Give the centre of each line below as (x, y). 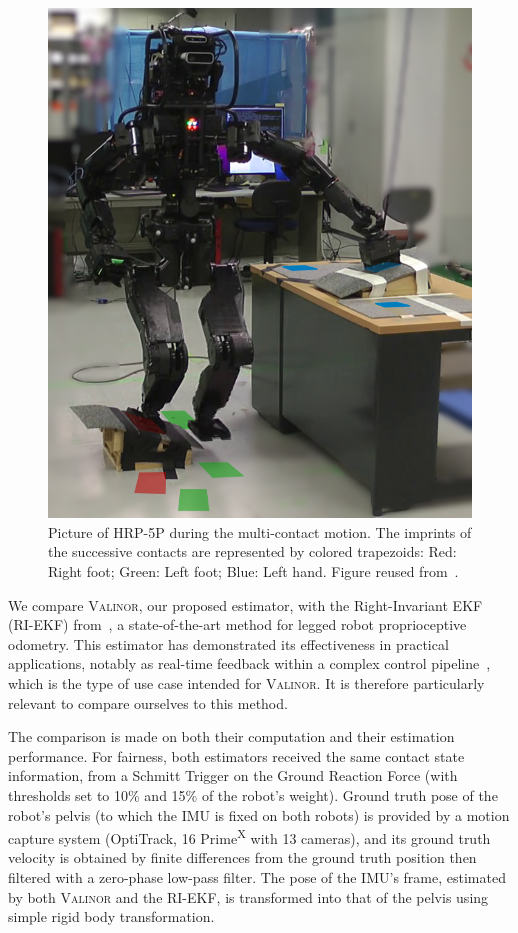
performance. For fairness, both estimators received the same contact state (236, 755)
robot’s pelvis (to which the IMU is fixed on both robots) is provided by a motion (259, 814)
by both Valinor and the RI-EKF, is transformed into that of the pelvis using (248, 896)
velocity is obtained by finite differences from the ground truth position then (242, 857)
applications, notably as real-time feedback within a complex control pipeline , (249, 663)
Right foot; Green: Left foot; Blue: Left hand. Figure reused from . (253, 571)
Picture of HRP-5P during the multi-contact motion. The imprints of (260, 531)
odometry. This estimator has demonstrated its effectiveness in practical (228, 643)
